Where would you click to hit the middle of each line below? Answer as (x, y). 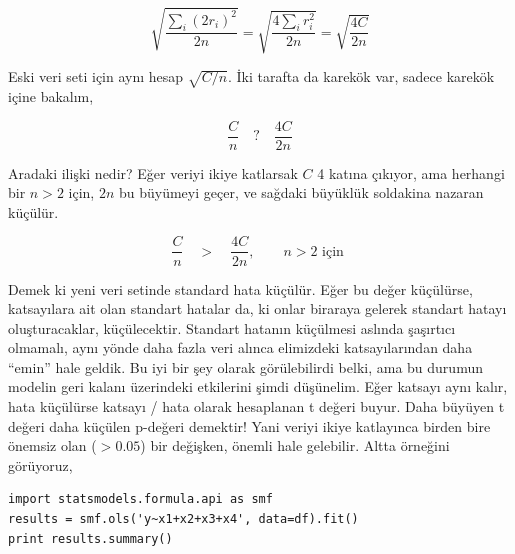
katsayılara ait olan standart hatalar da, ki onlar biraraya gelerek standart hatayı (257, 308)
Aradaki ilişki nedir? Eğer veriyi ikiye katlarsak (153, 172)
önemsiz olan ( (52, 445)
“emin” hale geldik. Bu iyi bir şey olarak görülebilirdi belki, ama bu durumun (245, 366)
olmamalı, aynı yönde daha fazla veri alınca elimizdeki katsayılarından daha (240, 347)
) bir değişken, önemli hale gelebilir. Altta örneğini (295, 445)
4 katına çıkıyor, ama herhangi (411, 172)
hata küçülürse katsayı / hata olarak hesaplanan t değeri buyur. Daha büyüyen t (256, 406)
